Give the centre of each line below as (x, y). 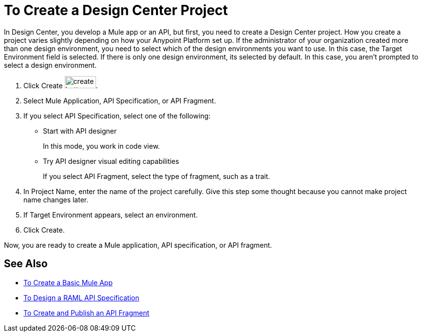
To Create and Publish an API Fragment (86, 313)
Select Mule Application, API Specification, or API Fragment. (120, 100)
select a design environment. (50, 65)
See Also (26, 264)
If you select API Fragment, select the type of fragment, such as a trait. (157, 176)
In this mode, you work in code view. (102, 146)
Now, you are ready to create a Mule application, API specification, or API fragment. (138, 245)
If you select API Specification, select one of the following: (117, 116)
